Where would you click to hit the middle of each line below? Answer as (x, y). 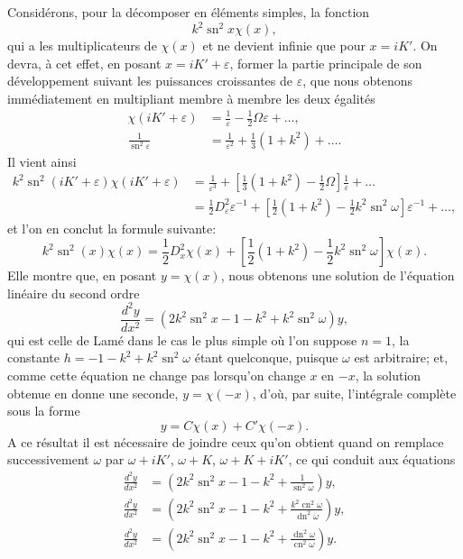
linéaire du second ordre (74, 293)
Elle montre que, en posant (82, 275)
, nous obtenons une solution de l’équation (338, 275)
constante (34, 357)
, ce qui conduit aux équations (372, 459)
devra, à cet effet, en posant (84, 63)
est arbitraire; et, (401, 357)
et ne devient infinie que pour (284, 46)
